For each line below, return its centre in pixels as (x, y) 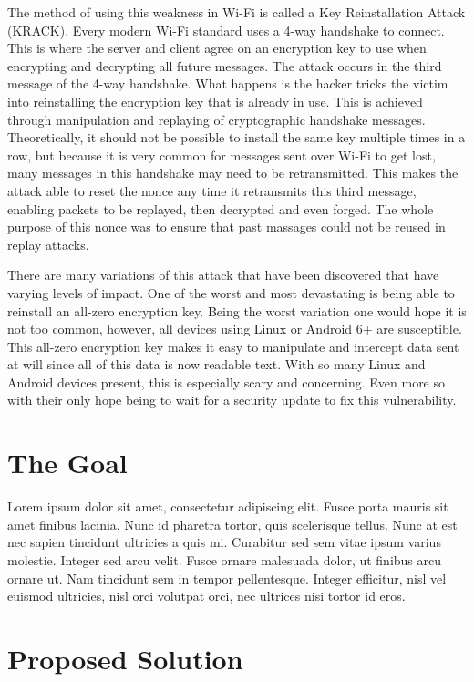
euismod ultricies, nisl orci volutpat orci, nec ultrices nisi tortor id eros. (206, 596)
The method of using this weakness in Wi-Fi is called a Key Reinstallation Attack (237, 12)
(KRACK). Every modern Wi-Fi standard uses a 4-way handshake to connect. (226, 30)
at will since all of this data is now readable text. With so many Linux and (216, 364)
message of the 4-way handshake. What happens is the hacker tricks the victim (228, 83)
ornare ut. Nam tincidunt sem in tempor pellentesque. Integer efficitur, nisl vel (227, 578)
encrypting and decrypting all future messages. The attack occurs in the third (225, 65)
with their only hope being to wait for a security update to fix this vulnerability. (232, 400)
